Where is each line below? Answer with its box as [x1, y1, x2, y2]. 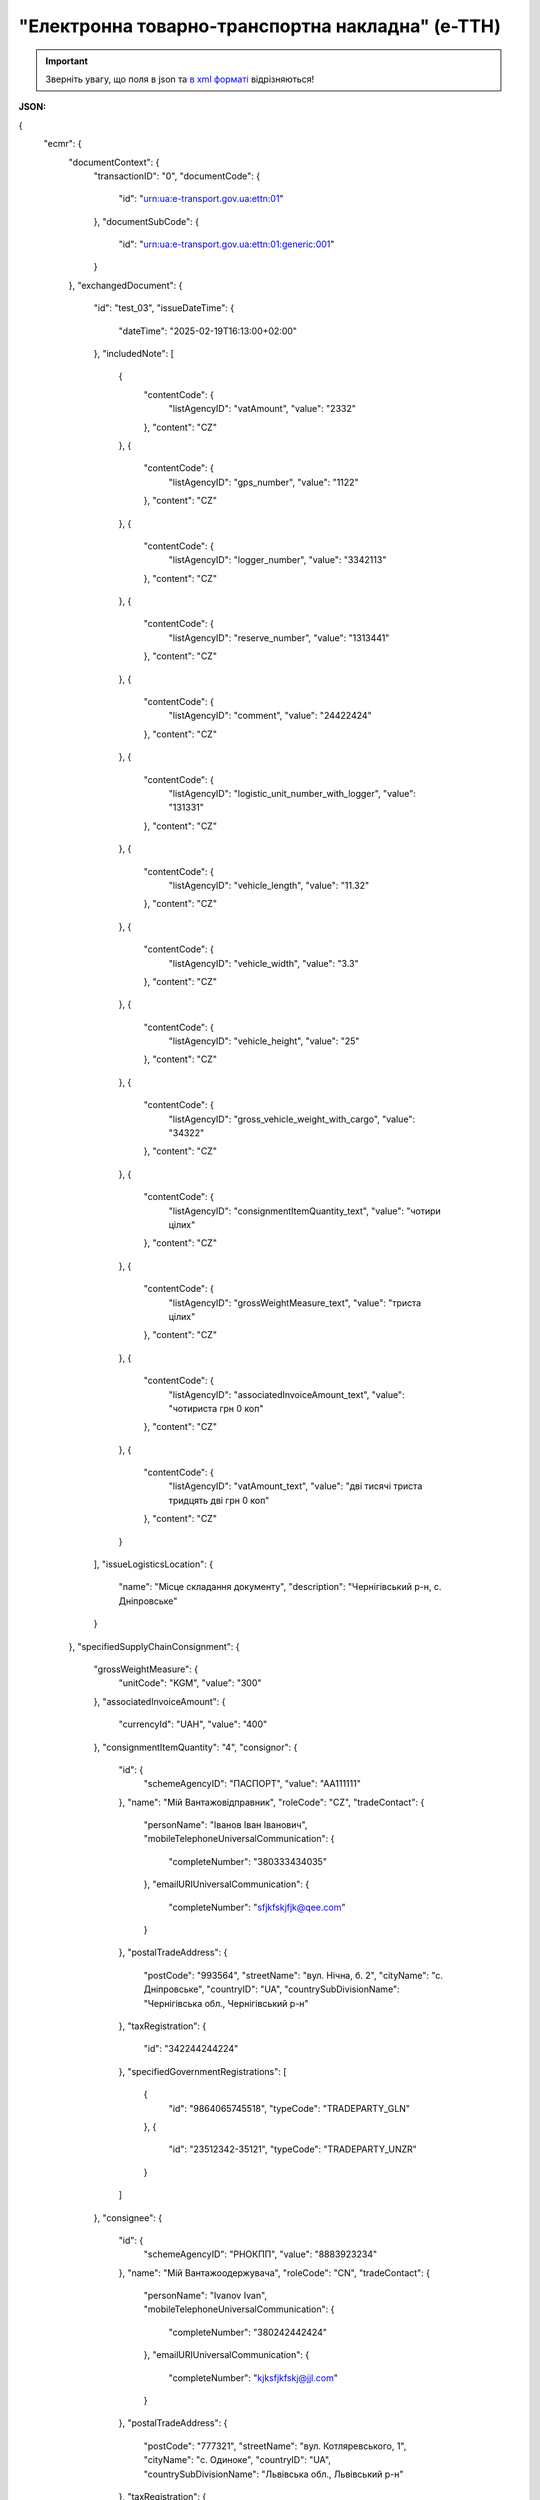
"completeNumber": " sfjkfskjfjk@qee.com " [168, 1901, 346, 1913]
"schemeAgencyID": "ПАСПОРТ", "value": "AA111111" [143, 1778, 362, 1790]
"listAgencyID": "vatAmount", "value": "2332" [168, 403, 357, 415]
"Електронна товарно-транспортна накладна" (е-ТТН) [18, 15, 502, 37]
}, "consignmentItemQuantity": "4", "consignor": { [93, 1741, 298, 1753]
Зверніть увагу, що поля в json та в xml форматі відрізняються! [45, 73, 315, 85]
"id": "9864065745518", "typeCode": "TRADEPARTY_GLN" [168, 2102, 410, 2114]
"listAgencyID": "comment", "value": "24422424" [168, 710, 372, 722]
